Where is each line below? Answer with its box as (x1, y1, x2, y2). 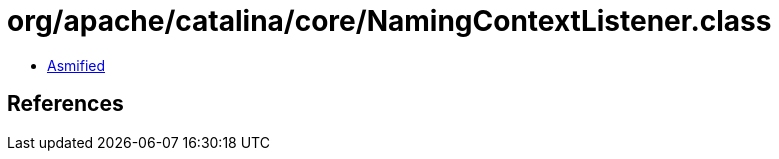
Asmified (47, 56, 106, 74)
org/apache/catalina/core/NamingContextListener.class (7, 4, 772, 38)
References (7, 91, 124, 117)
